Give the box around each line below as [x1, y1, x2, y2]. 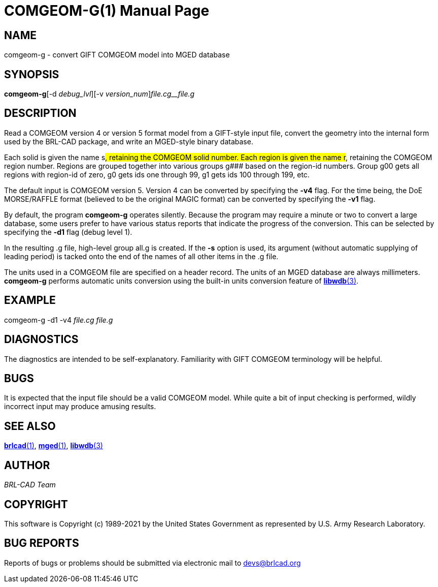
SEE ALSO [4, 419, 56, 432]
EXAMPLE [4, 294, 56, 307]
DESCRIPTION [4, 107, 77, 120]
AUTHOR [4, 458, 50, 472]
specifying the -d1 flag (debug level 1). [4, 227, 132, 236]
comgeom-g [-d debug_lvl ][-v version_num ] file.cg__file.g [4, 89, 195, 99]
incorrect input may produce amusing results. [4, 402, 156, 411]
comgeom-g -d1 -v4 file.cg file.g [4, 315, 113, 324]
